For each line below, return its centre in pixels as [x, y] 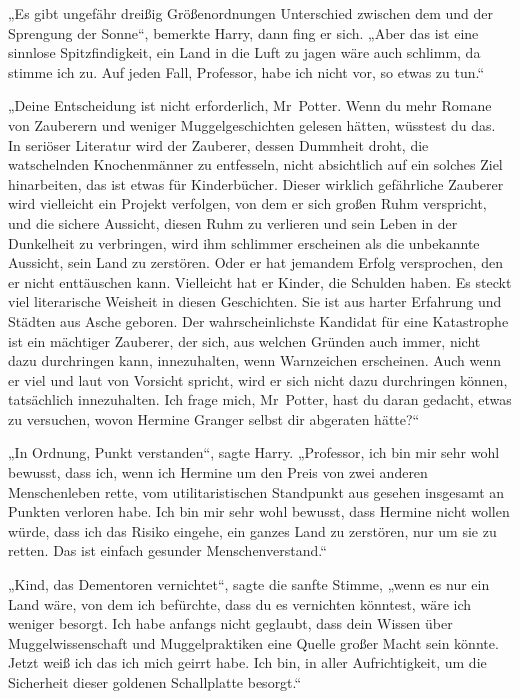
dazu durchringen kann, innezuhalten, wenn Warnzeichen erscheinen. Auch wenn [254, 360]
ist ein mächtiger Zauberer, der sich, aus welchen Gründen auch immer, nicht [244, 340]
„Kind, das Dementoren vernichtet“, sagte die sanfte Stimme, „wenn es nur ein [249, 584]
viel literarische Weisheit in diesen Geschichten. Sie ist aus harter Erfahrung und [255, 301]
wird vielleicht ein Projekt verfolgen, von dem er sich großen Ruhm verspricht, [247, 203]
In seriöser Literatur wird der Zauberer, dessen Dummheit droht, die [218, 144]
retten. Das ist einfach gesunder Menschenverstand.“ [167, 550]
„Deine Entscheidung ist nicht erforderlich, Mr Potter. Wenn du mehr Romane [250, 105]
